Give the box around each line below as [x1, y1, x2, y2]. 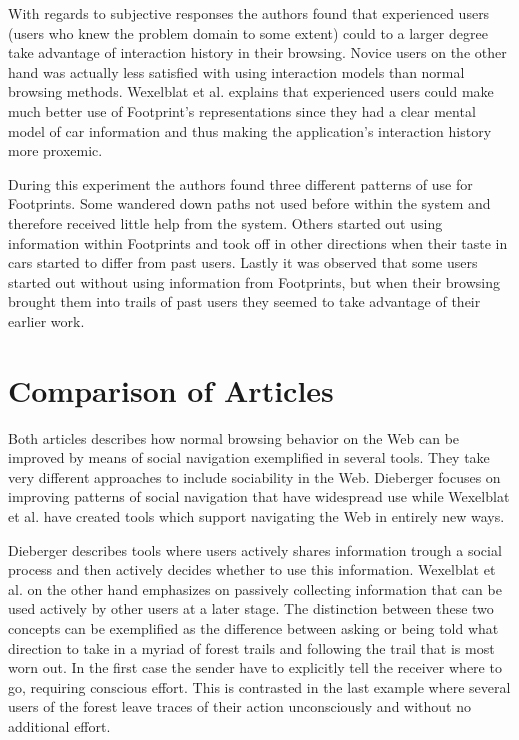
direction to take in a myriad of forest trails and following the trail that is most [8, 637, 495, 658]
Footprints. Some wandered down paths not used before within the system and [8, 193, 491, 214]
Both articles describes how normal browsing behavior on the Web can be [8, 427, 460, 448]
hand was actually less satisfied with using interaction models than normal [8, 61, 465, 82]
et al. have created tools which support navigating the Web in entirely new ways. [8, 506, 505, 526]
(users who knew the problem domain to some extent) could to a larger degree [8, 22, 488, 43]
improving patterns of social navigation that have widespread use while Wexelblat [8, 486, 510, 507]
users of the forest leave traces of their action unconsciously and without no [8, 696, 471, 717]
